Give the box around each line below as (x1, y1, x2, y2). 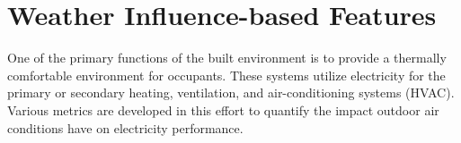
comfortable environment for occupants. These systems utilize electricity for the (7, 65, 446, 84)
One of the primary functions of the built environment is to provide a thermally (7, 48, 447, 67)
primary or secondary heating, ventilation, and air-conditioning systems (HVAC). (7, 83, 455, 102)
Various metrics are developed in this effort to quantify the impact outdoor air (7, 100, 439, 119)
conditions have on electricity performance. (7, 118, 244, 137)
